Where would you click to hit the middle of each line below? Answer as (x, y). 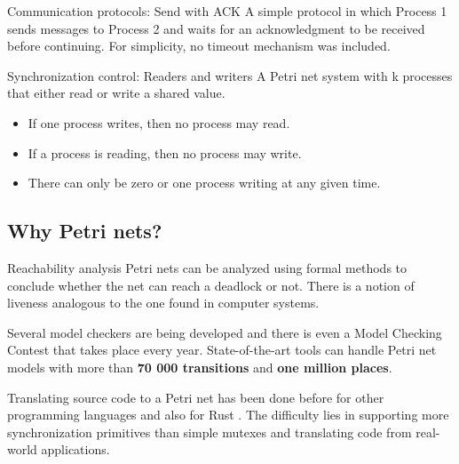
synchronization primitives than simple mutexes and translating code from (210, 432)
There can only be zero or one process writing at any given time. (204, 183)
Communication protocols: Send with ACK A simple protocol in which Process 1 (227, 11)
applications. (75, 449)
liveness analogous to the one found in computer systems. (163, 303)
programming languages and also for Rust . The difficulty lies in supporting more (228, 415)
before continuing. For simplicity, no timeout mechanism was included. (199, 46)
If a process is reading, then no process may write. (165, 152)
